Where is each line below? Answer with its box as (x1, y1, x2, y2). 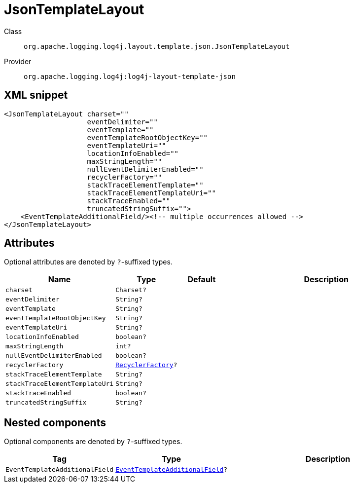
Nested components (4, 416, 106, 429)
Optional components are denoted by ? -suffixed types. (4, 437, 182, 446)
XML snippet (4, 89, 68, 102)
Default (187, 274, 216, 285)
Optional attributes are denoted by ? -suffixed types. (4, 258, 173, 266)
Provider (4, 57, 32, 66)
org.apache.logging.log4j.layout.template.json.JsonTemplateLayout (24, 42, 290, 50)
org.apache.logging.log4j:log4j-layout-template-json (24, 72, 236, 80)
